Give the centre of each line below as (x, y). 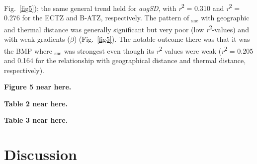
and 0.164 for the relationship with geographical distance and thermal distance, (125, 60)
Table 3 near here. (36, 120)
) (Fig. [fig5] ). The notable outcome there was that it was (162, 39)
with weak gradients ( (37, 39)
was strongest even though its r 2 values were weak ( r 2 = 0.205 (159, 50)
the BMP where (28, 50)
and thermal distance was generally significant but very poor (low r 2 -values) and (127, 28)
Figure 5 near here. (38, 87)
